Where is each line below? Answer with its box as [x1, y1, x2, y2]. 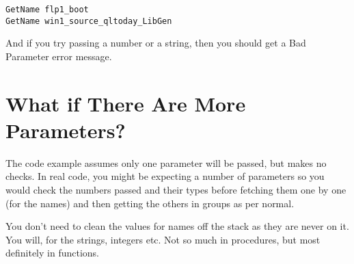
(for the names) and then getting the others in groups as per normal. [5, 196, 295, 210]
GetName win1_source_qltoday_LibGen [5, 16, 172, 26]
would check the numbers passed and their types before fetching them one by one [5, 183, 346, 196]
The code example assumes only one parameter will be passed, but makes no [5, 155, 327, 170]
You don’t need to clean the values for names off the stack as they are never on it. [5, 219, 349, 233]
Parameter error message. [5, 49, 112, 63]
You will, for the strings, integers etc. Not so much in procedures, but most [5, 232, 321, 246]
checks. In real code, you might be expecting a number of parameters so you [5, 169, 325, 183]
